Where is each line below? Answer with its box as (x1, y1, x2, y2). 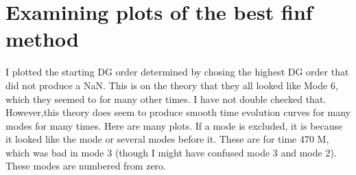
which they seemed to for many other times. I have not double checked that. (5, 91, 327, 106)
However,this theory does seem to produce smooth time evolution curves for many (5, 105, 351, 119)
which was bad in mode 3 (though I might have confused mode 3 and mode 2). (5, 145, 337, 159)
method (5, 25, 79, 53)
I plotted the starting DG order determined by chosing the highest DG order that (5, 65, 349, 79)
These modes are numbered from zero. (5, 159, 166, 173)
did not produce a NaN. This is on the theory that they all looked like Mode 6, (5, 78, 338, 92)
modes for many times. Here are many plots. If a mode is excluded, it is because (5, 118, 343, 132)
